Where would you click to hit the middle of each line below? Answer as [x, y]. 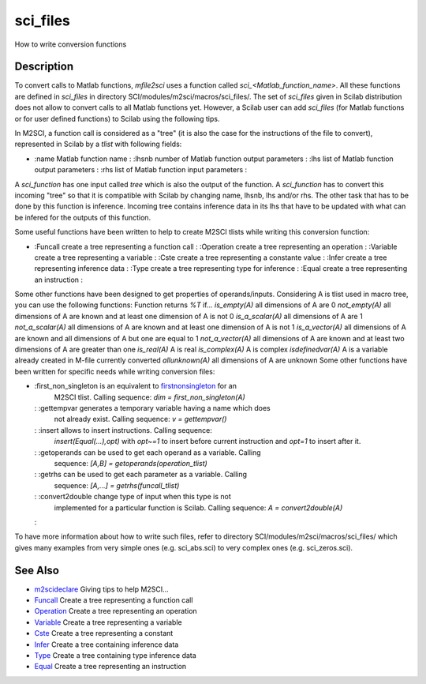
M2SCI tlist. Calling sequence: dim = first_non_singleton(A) [149, 397]
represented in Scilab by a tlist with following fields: [98, 144]
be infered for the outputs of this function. [83, 217]
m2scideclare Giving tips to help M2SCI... [101, 589]
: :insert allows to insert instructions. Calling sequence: [123, 430]
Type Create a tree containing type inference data [115, 655]
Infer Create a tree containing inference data [106, 645]
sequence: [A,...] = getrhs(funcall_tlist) [117, 485]
